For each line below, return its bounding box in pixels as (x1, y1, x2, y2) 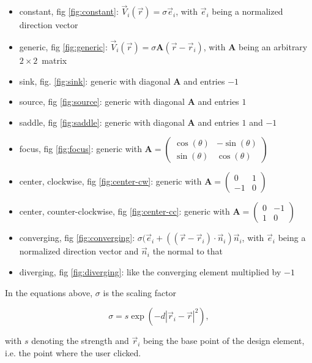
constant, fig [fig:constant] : (19, 5, 119, 18)
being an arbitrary (239, 40, 308, 53)
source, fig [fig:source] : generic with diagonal (19, 95, 185, 108)
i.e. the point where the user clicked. (5, 346, 141, 359)
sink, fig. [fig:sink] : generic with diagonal (19, 74, 171, 87)
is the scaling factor (103, 286, 177, 299)
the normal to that (152, 245, 223, 258)
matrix (42, 54, 67, 67)
